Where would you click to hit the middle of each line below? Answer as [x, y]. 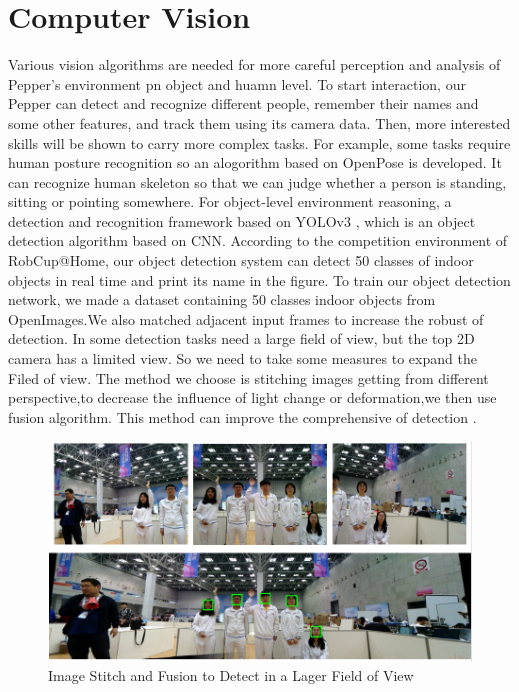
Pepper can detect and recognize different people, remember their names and [243, 103]
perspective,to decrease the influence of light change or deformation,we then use [252, 397]
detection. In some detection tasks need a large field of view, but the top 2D [241, 338]
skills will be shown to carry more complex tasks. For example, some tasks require [259, 142]
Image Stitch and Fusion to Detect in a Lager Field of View [231, 675]
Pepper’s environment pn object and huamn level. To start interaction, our [237, 83]
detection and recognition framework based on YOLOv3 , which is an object [242, 220]
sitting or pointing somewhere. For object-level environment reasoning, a [230, 201]
